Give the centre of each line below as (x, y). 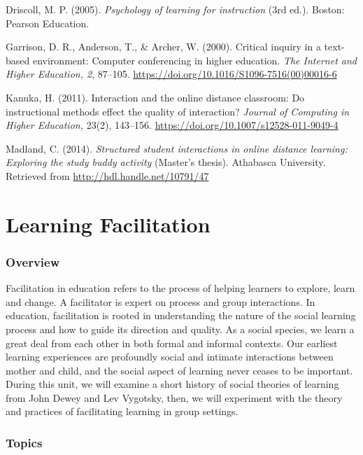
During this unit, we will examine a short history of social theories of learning (172, 384)
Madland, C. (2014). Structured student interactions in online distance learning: (177, 148)
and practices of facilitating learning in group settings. (122, 411)
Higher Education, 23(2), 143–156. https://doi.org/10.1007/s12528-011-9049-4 (172, 125)
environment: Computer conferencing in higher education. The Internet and (194, 60)
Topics (24, 442)
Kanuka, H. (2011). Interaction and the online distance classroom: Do (155, 97)
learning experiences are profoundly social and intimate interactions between (170, 357)
